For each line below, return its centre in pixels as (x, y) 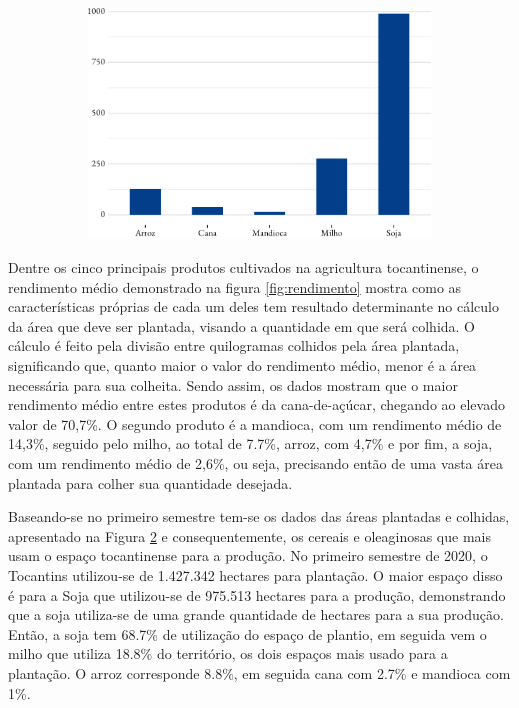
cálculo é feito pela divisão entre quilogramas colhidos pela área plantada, (234, 345)
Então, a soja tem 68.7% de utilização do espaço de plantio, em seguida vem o (247, 633)
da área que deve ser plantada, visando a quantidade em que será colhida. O (242, 325)
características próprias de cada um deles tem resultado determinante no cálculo (253, 306)
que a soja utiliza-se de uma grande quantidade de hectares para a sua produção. (256, 614)
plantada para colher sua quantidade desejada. (150, 482)
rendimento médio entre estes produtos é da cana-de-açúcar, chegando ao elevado (256, 404)
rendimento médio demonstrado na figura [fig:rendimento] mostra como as (235, 286)
